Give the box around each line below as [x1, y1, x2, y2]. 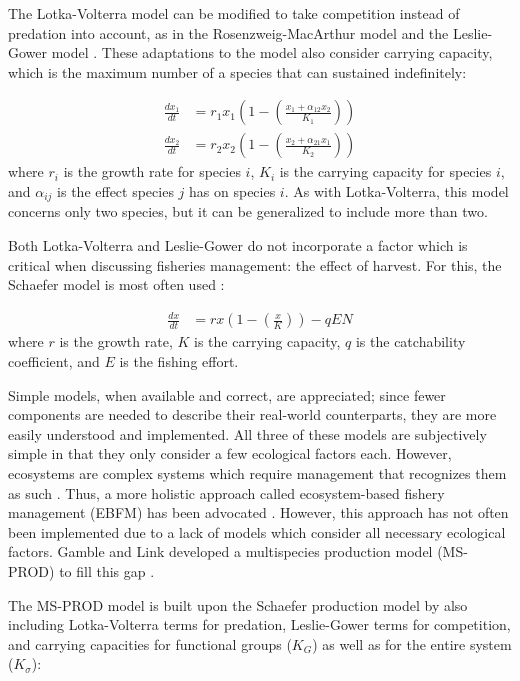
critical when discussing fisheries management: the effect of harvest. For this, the [8, 254, 502, 275]
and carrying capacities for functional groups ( [8, 633, 292, 654]
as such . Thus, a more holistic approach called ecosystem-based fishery [8, 482, 445, 503]
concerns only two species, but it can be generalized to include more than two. [8, 201, 488, 222]
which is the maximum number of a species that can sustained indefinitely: [8, 61, 467, 82]
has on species [189, 181, 276, 202]
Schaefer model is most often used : [8, 274, 225, 295]
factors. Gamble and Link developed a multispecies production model [8, 541, 433, 562]
